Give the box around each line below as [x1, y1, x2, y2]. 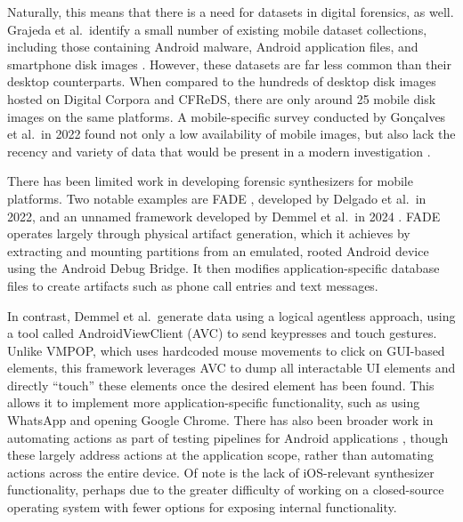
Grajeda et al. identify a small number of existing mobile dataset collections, [7, 20, 427, 38]
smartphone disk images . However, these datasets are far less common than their [7, 54, 451, 73]
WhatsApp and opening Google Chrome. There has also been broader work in [7, 411, 434, 430]
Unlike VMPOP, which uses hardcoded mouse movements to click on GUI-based [7, 341, 445, 359]
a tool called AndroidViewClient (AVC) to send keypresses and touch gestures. [7, 324, 437, 342]
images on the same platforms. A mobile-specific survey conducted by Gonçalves [7, 107, 446, 125]
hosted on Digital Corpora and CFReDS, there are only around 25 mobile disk [7, 89, 436, 108]
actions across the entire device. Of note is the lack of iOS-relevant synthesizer [7, 462, 435, 481]
